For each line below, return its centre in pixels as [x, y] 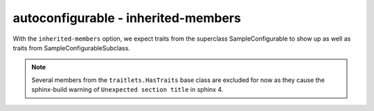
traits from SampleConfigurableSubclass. [72, 48]
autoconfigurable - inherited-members [127, 18]
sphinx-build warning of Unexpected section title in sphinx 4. [127, 90]
